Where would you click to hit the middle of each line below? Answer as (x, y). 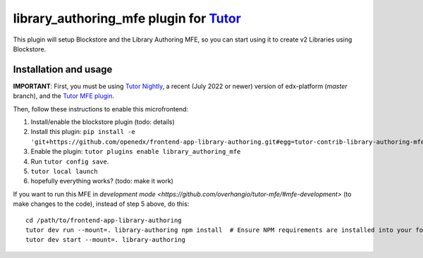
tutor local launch (64, 171)
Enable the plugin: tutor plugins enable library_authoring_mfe (136, 152)
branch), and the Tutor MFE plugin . (64, 96)
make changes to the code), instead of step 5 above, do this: (101, 204)
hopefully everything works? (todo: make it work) (102, 181)
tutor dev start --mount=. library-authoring (106, 240)
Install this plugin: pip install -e (83, 132)
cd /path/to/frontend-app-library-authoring (104, 220)
